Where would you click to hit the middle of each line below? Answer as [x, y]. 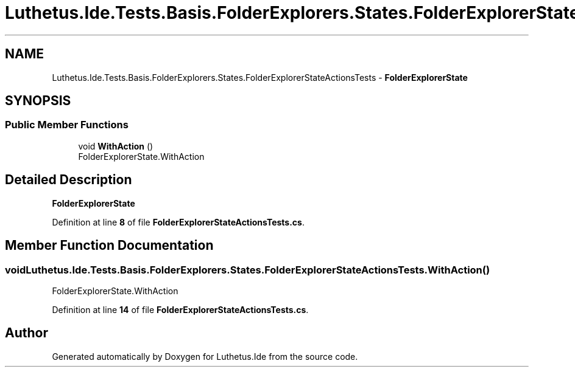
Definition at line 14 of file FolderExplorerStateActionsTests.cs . [180, 309]
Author [26, 333]
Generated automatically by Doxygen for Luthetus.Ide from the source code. [205, 356]
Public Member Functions [67, 125]
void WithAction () [116, 146]
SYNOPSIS [38, 101]
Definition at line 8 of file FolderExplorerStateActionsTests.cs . [178, 222]
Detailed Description [69, 180]
